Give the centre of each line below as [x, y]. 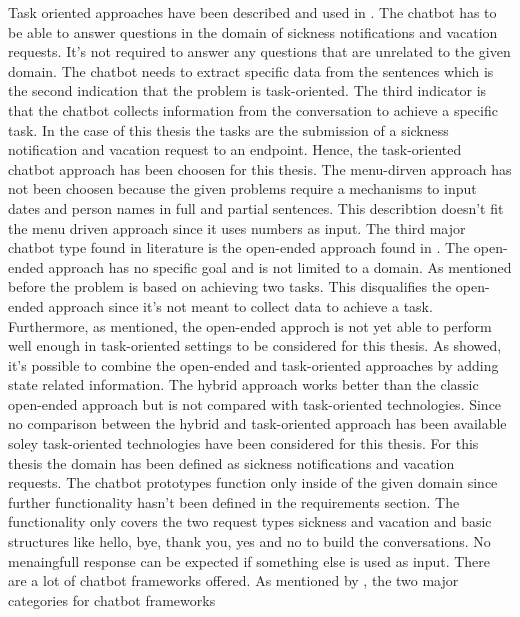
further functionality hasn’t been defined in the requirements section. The [234, 501]
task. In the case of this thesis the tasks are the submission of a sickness [228, 129]
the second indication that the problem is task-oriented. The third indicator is [247, 90]
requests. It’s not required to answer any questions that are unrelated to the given [259, 51]
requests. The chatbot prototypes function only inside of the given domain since [253, 482]
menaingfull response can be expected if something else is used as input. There [249, 560]
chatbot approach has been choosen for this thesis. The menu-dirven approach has [260, 168]
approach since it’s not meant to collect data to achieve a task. [240, 305]
